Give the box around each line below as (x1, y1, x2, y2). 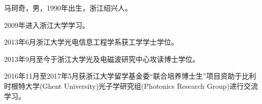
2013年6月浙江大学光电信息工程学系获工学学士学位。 (4, 37, 178, 47)
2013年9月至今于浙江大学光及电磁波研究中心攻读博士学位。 (4, 53, 200, 64)
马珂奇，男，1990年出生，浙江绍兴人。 (4, 3, 132, 13)
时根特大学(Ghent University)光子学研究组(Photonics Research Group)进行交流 (4, 80, 258, 91)
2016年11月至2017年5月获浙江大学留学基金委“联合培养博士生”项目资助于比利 (4, 71, 256, 81)
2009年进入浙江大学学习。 (4, 19, 89, 30)
